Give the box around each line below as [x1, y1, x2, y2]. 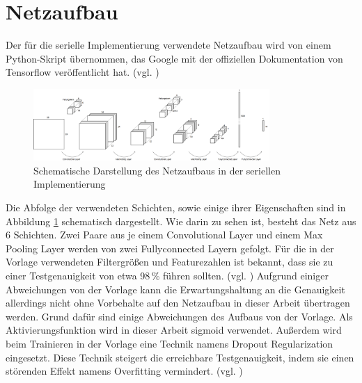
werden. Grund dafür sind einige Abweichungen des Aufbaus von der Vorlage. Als [6, 309, 353, 323]
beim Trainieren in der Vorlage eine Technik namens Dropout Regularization [6, 336, 333, 350]
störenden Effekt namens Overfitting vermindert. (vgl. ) [6, 364, 243, 378]
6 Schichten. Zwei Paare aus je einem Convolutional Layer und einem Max [6, 227, 323, 242]
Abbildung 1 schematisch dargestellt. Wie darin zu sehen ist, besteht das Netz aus [6, 213, 356, 228]
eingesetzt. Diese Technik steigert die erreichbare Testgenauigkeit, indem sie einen [6, 350, 354, 364]
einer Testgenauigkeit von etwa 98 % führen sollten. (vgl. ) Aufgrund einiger [6, 268, 329, 282]
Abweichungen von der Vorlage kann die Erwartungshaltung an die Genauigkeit [6, 282, 345, 296]
